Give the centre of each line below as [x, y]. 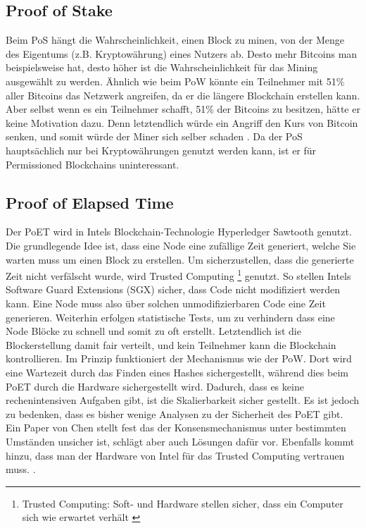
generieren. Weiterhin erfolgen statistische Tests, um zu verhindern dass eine [170, 317]
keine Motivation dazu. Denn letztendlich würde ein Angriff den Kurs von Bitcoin [182, 122]
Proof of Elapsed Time [90, 202]
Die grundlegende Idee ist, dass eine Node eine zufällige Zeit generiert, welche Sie [181, 245]
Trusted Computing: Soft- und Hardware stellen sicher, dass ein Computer [183, 503]
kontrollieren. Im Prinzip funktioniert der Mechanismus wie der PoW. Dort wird [179, 358]
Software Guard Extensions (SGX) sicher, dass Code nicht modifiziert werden [173, 289]
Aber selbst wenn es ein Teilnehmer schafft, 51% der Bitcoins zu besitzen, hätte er [183, 109]
